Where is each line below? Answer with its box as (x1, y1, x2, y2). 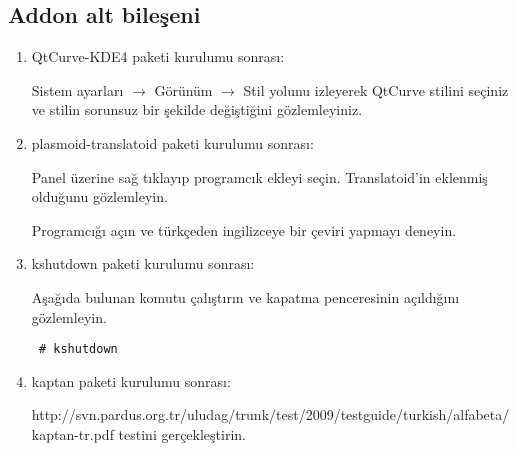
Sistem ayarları (31, 79, 124, 100)
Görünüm (154, 79, 213, 100)
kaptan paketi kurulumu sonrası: (31, 370, 231, 391)
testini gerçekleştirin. (118, 423, 246, 444)
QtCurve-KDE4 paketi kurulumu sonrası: (31, 46, 285, 67)
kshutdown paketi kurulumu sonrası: (31, 253, 255, 274)
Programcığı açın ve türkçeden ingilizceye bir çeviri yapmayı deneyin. (31, 219, 457, 240)
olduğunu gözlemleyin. (31, 186, 168, 207)
